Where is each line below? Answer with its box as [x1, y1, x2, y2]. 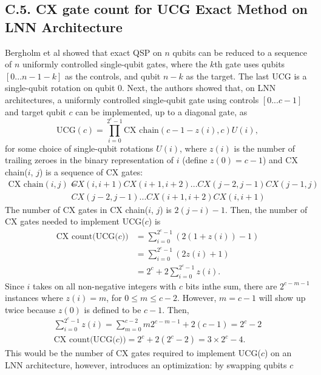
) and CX [262, 154, 298, 166]
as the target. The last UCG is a [186, 69, 307, 82]
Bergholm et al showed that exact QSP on [5, 46, 162, 58]
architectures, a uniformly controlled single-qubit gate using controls [5, 93, 259, 106]
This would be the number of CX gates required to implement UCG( [5, 346, 261, 359]
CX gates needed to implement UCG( [5, 215, 145, 228]
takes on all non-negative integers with [33, 279, 177, 292]
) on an [264, 346, 292, 359]
